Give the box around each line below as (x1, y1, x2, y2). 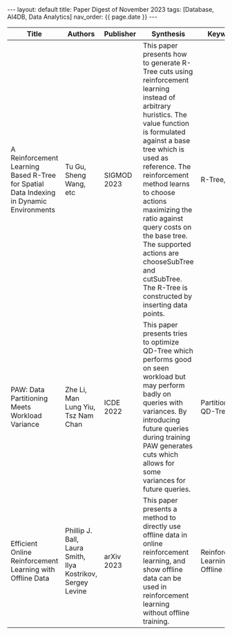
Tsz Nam (65, 411, 94, 420)
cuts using (159, 67, 193, 76)
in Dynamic (10, 196, 47, 205)
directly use (142, 522, 182, 531)
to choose (142, 188, 176, 197)
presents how (142, 50, 188, 59)
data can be (142, 573, 182, 582)
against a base (142, 136, 191, 145)
